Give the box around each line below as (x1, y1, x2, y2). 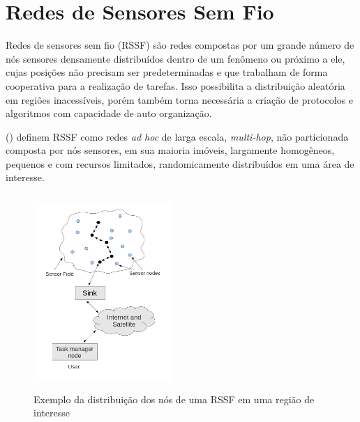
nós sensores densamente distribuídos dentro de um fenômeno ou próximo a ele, (6, 51, 345, 65)
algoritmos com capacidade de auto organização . (6, 106, 212, 120)
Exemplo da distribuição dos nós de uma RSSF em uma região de (33, 391, 315, 406)
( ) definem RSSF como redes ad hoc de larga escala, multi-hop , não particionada (6, 129, 349, 143)
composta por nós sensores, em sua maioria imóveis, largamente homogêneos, (6, 143, 335, 157)
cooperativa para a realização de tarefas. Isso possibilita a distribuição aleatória (6, 78, 345, 93)
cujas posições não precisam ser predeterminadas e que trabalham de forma (6, 65, 328, 79)
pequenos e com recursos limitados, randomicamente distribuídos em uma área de (6, 156, 354, 171)
